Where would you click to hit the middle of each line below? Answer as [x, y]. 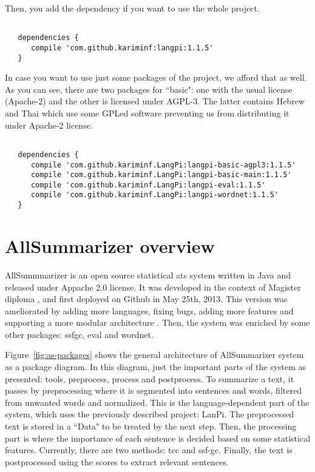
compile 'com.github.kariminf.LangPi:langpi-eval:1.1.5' [148, 185]
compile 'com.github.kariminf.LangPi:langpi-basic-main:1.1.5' [161, 175]
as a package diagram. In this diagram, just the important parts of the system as [156, 367]
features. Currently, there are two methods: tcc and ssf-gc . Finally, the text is [149, 450]
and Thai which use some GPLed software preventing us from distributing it [147, 113]
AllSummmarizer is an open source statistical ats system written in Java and [148, 275]
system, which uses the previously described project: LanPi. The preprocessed [150, 414]
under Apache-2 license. [49, 125]
